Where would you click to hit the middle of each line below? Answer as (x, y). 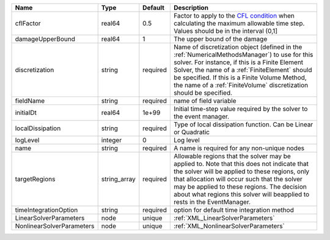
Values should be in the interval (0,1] (226, 31)
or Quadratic (192, 132)
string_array (118, 179)
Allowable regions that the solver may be (232, 156)
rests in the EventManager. (212, 202)
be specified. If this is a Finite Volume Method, (240, 78)
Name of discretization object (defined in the (238, 47)
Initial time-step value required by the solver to (240, 109)
